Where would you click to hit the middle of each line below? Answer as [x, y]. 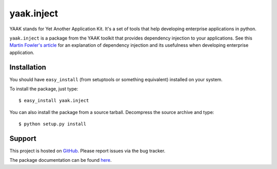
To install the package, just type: [44, 89]
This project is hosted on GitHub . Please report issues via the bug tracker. [87, 151]
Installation [28, 67]
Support [23, 138]
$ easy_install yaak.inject [54, 101]
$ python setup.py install [53, 124]
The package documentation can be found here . [61, 160]
